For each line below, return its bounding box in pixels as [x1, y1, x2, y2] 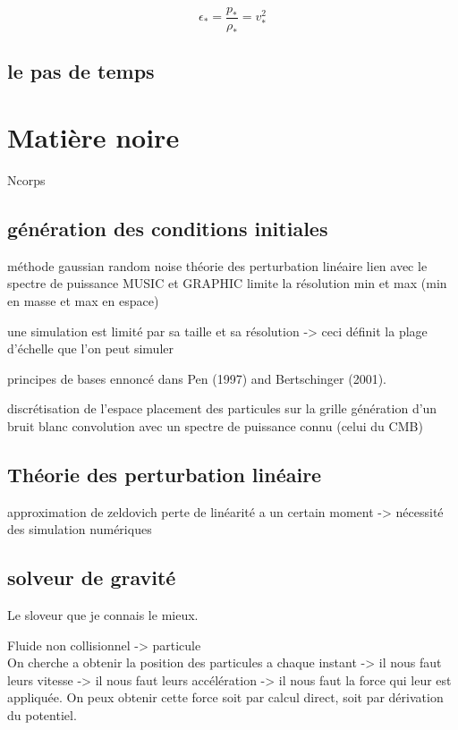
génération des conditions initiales [7, 214, 328, 242]
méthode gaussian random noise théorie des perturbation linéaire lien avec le [7, 256, 428, 275]
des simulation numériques [7, 520, 152, 539]
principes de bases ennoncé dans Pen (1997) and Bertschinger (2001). [7, 369, 386, 387]
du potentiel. [7, 706, 77, 725]
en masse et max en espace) [7, 291, 159, 310]
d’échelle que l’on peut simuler [7, 339, 174, 358]
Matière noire [7, 119, 180, 156]
